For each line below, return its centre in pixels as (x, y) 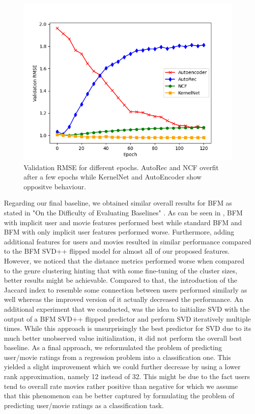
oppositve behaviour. (55, 186)
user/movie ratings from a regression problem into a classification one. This (117, 357)
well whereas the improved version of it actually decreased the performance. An (124, 299)
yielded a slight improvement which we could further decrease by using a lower (122, 367)
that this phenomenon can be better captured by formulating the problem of (119, 396)
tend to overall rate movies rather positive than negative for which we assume (121, 386)
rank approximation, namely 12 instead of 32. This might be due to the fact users (127, 376)
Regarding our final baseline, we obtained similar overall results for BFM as (118, 203)
